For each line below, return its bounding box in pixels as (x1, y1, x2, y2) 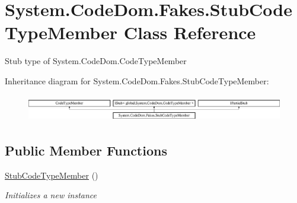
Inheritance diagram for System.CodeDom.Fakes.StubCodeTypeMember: (5, 74, 269, 87)
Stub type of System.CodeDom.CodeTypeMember (5, 55, 187, 67)
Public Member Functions (5, 141, 167, 159)
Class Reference (123, 20, 256, 45)
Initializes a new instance (5, 189, 97, 201)
